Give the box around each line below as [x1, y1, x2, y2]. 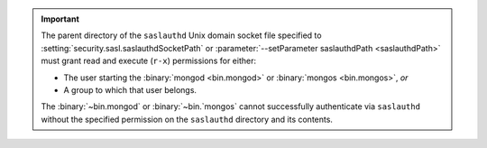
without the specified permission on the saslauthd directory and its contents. [41, 114, 334, 125]
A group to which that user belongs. [63, 84, 198, 95]
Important [41, 14, 80, 24]
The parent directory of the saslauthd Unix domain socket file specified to [41, 30, 322, 41]
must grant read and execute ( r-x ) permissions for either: [41, 55, 257, 67]
